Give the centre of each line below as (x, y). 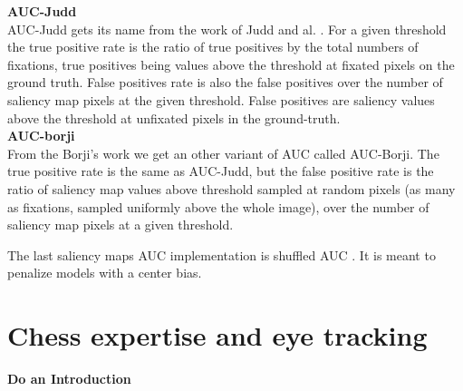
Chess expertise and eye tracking (217, 335)
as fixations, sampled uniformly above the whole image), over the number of (218, 206)
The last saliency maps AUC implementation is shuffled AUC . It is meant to (222, 254)
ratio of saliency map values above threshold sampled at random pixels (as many (231, 188)
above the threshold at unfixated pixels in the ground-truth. (174, 117)
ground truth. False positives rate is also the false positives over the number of (225, 82)
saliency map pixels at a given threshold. (121, 225)
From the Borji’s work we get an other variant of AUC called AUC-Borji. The (223, 153)
